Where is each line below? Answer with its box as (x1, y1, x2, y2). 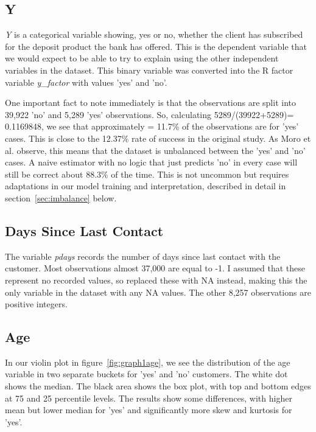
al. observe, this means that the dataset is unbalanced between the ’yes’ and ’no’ (5, 144, 306, 156)
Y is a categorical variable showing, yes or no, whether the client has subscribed (5, 28, 303, 41)
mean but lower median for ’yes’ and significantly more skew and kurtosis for (5, 403, 292, 416)
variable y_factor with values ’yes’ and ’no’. (5, 75, 167, 88)
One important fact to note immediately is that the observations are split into (5, 96, 296, 109)
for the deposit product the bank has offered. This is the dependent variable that (5, 40, 307, 52)
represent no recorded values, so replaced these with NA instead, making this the (5, 273, 307, 286)
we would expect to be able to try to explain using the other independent (5, 52, 279, 64)
